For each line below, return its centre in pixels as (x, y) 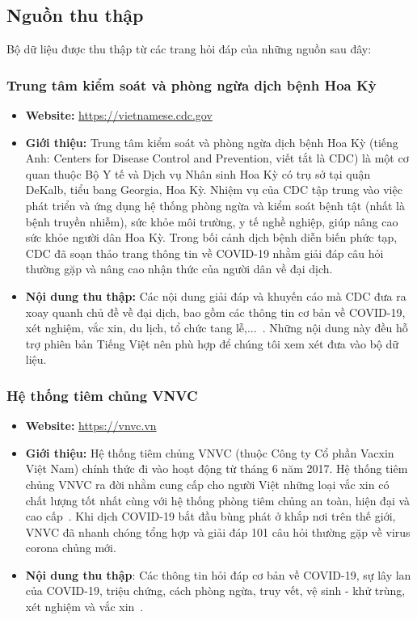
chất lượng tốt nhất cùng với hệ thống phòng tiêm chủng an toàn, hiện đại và (218, 500)
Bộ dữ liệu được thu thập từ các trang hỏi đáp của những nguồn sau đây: (189, 49)
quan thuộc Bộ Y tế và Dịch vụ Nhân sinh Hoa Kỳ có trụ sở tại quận (198, 173)
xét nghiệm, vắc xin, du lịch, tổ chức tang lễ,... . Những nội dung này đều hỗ (217, 328)
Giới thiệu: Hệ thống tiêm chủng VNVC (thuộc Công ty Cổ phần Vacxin (210, 452)
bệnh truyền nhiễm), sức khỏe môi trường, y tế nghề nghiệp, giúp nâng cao (212, 221)
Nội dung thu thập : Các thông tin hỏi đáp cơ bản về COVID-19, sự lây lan (218, 574)
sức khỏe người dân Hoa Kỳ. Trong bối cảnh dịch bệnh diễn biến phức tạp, (211, 237)
